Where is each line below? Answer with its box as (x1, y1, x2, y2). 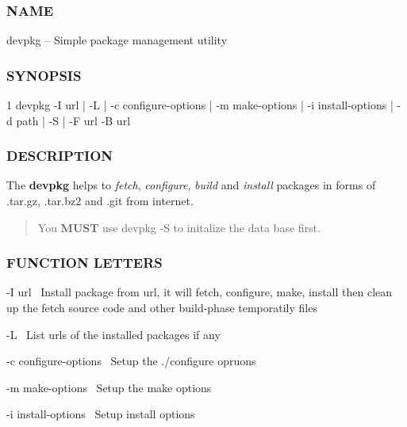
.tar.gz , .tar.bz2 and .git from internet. (6, 193, 194, 209)
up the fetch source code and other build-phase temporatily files (6, 299, 317, 316)
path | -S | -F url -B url (16, 112, 131, 128)
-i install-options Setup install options (6, 406, 195, 422)
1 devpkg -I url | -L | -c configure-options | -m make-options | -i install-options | (6, 97, 394, 113)
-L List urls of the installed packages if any (6, 326, 221, 342)
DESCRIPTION (6, 146, 113, 166)
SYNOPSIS (6, 65, 82, 85)
